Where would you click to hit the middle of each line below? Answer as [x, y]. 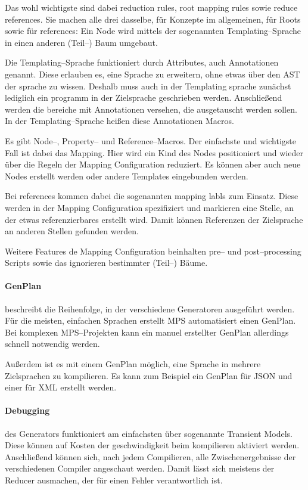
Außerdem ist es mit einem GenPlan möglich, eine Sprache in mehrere [133, 364]
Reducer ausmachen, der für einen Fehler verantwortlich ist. [114, 480]
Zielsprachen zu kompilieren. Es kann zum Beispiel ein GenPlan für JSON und [149, 375]
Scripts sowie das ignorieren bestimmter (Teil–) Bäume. [106, 263]
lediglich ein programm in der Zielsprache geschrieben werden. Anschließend [144, 97]
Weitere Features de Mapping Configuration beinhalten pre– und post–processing [153, 251]
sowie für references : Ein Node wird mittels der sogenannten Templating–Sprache [153, 31]
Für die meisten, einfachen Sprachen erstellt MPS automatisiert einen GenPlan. [150, 320]
